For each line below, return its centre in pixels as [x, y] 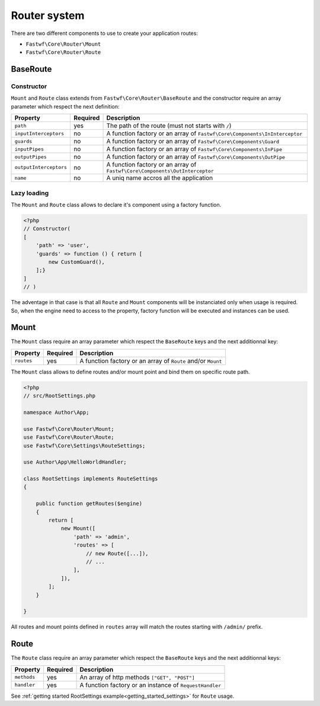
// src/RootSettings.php [60, 396]
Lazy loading [30, 193]
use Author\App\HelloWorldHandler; [75, 462]
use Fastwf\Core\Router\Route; [69, 437]
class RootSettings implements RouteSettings [91, 479]
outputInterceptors [41, 167]
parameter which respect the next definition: [65, 106]
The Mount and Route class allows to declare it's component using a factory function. [116, 205]
